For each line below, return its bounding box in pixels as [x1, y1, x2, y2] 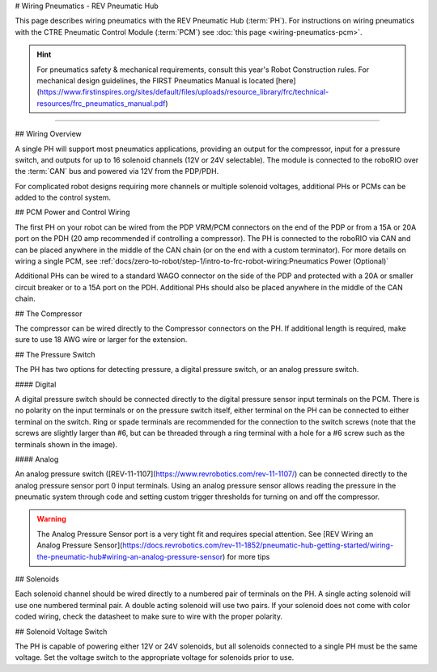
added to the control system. [15, 192, 111, 202]
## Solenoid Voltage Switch [15, 627, 108, 636]
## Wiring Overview [15, 129, 83, 139]
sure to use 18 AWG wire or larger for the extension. [15, 335, 188, 344]
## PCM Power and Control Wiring [15, 207, 130, 218]
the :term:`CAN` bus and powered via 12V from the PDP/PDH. [15, 167, 219, 176]
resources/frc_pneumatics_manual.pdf [36, 98, 166, 108]
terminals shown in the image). [15, 439, 117, 449]
